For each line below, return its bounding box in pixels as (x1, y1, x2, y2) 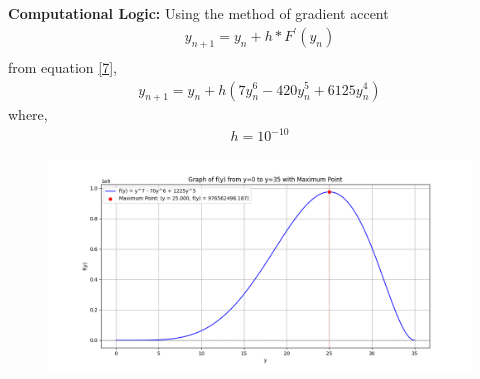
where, (8, 104, 48, 125)
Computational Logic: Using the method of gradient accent (8, 3, 389, 23)
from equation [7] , (8, 56, 117, 77)
